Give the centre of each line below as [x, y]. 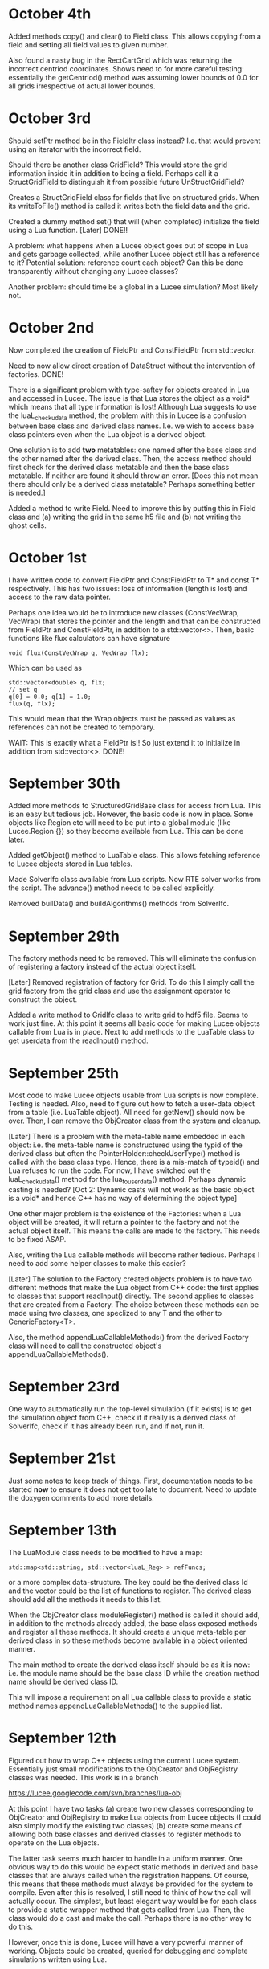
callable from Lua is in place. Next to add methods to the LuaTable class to [131, 1032]
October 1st [47, 557]
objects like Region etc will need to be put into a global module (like [120, 823]
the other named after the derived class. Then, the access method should [130, 458]
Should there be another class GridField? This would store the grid [118, 165]
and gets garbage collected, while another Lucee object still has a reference [134, 254]
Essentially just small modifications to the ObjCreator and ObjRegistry [123, 1769]
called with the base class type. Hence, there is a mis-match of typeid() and [134, 1162]
